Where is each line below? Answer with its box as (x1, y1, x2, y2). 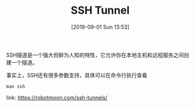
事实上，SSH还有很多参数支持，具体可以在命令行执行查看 (6, 71, 148, 78)
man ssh (6, 83, 26, 90)
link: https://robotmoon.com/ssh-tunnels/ (6, 94, 108, 101)
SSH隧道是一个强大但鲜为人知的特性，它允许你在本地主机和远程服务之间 (6, 51, 184, 59)
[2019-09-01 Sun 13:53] (71, 23, 129, 30)
